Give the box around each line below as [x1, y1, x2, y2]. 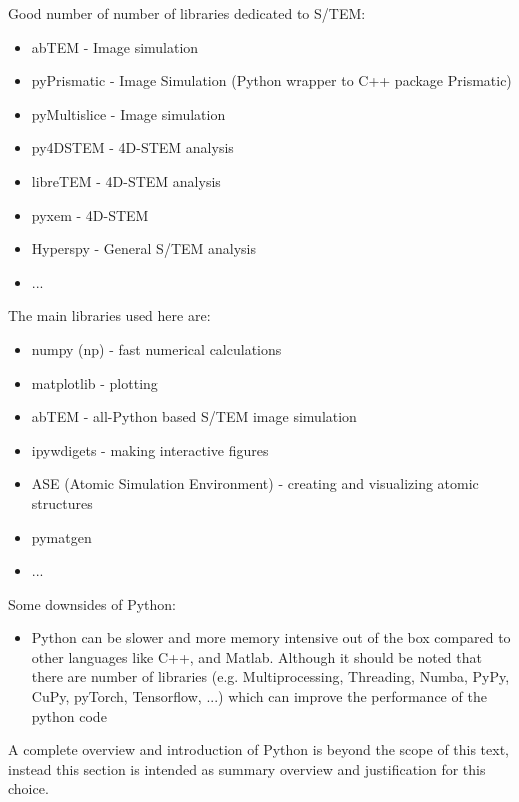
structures [31, 492, 93, 513]
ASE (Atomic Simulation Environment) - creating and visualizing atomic [31, 473, 479, 494]
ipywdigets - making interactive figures [31, 439, 269, 460]
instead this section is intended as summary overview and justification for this [8, 758, 486, 779]
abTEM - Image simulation [31, 36, 199, 57]
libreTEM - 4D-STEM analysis [31, 170, 221, 191]
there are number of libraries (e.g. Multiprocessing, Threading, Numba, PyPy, [31, 666, 510, 687]
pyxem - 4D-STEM [31, 204, 149, 225]
